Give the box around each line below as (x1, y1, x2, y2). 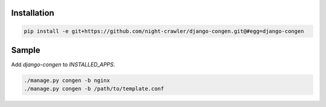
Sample (11, 45, 40, 55)
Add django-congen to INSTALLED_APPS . (11, 61, 115, 69)
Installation (11, 8, 54, 18)
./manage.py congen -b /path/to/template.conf (24, 85, 164, 93)
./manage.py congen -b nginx (24, 77, 110, 84)
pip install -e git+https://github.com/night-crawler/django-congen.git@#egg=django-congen (24, 28, 304, 34)
